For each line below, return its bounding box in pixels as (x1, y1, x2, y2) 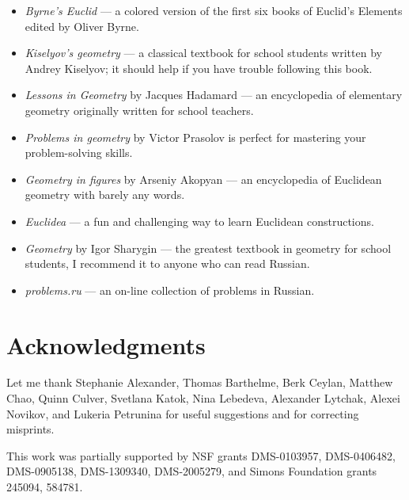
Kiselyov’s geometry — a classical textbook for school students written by (25, 44, 382, 61)
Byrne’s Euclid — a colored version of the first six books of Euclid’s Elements (25, 2, 403, 18)
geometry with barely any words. (25, 186, 185, 203)
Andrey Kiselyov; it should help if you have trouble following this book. (25, 59, 373, 76)
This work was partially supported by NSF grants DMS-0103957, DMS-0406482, (6, 447, 396, 464)
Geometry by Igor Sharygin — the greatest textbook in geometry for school (25, 239, 392, 256)
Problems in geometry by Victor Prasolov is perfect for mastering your (25, 128, 366, 145)
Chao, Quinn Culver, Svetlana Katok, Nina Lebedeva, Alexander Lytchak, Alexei (6, 390, 400, 406)
